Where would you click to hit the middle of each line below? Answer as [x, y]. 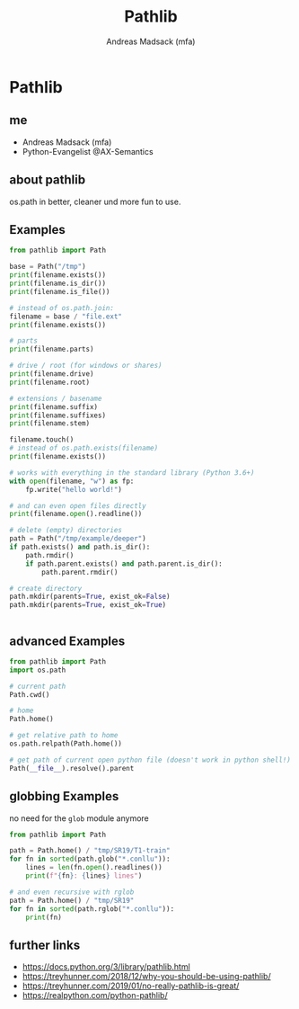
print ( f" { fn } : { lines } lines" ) [84, 876]
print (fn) [44, 917]
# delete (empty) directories [66, 531]
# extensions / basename [56, 398]
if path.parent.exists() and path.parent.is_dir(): [124, 564]
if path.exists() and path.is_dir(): [80, 547]
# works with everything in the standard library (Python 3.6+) [132, 473]
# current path [38, 686]
